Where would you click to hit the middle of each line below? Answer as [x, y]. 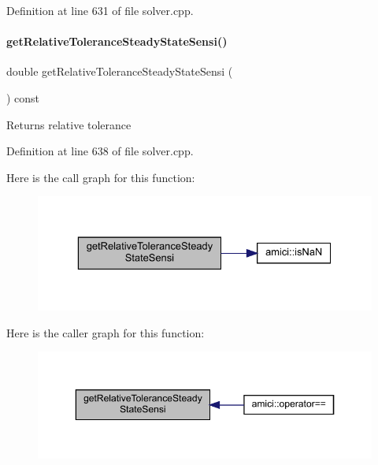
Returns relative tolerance [69, 124]
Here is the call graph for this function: [101, 177]
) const [23, 97]
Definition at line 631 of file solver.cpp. [100, 10]
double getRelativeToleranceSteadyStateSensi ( [120, 71]
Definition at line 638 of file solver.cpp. [100, 151]
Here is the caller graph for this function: [106, 332]
